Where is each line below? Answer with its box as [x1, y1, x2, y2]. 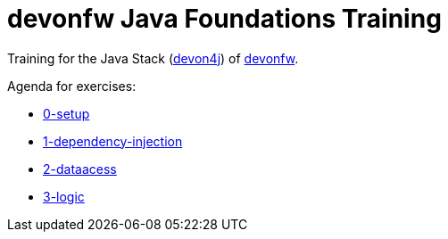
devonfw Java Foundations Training [7, 4, 442, 34]
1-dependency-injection [43, 133, 183, 149]
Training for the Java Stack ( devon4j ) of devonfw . [7, 50, 299, 66]
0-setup [43, 105, 90, 121]
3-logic [43, 188, 85, 204]
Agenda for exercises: [7, 78, 137, 94]
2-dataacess [43, 161, 117, 177]
